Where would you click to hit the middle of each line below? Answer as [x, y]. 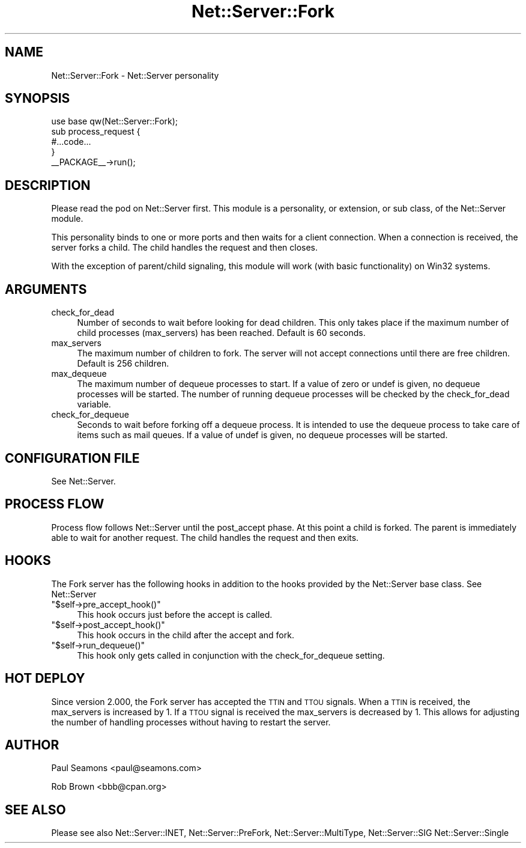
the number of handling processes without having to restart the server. [191, 722]
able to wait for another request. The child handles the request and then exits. [205, 537]
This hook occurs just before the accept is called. [175, 614]
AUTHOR [32, 745]
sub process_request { [96, 132]
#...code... [71, 142]
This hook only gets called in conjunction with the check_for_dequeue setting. [231, 655]
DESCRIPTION [48, 185]
